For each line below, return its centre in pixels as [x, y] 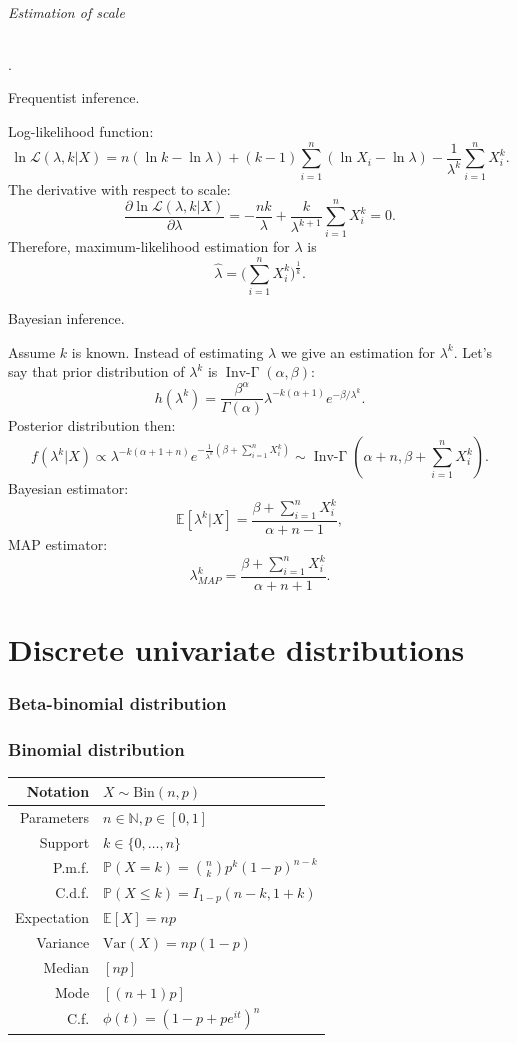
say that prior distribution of [96, 371]
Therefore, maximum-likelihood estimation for [149, 246]
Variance [63, 942]
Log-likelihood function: [81, 130]
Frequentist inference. [74, 97]
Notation [58, 790]
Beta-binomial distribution [117, 703]
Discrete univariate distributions [236, 649]
